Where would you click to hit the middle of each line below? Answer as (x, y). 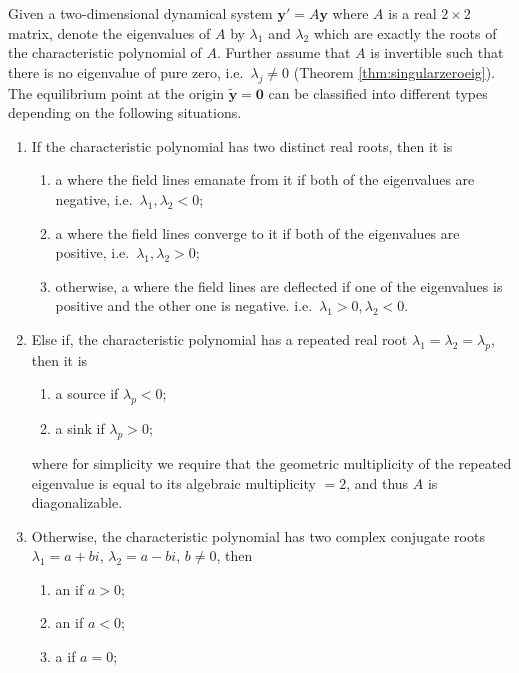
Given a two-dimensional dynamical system (140, 13)
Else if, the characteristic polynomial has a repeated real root (219, 338)
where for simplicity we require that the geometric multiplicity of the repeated (271, 462)
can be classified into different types (378, 92)
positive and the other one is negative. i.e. (184, 305)
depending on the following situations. (125, 112)
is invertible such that (437, 52)
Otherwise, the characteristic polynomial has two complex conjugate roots (258, 535)
